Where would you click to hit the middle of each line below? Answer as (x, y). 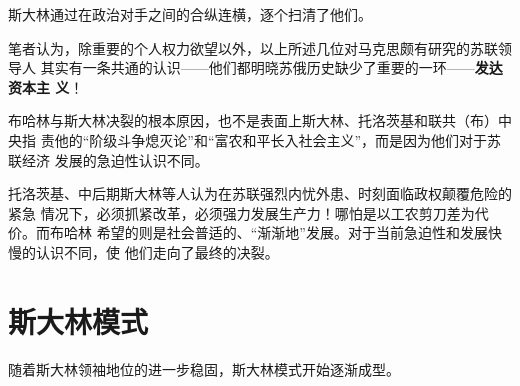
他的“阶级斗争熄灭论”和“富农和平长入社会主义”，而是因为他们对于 (271, 139)
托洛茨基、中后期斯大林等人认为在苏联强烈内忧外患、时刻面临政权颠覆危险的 (260, 193)
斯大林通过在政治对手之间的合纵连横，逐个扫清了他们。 (190, 14)
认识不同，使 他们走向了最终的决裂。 (157, 251)
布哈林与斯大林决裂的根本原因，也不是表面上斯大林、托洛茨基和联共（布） (253, 120)
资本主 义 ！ (46, 86)
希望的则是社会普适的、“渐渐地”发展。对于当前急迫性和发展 (292, 232)
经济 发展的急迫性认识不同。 (115, 159)
